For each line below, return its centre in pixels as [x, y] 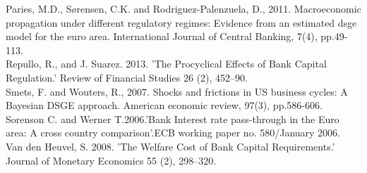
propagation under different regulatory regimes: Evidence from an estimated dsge [181, 22]
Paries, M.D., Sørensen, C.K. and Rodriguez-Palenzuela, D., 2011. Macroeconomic [183, 8]
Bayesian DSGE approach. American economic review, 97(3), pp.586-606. [164, 105]
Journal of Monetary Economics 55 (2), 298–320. [111, 160]
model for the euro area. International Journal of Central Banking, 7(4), [162, 36]
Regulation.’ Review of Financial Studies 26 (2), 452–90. [127, 77]
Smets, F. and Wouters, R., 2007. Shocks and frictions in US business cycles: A [177, 91]
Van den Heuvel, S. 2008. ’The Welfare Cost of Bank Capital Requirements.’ [170, 146]
